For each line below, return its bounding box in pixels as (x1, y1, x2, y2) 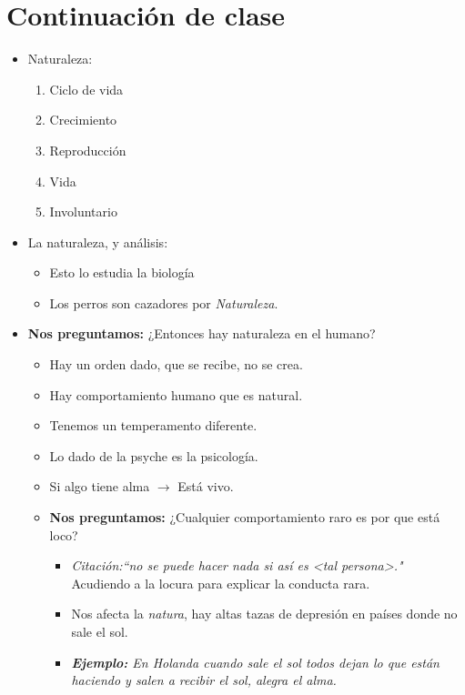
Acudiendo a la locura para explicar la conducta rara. (71, 573, 370, 592)
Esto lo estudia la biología (49, 263, 195, 282)
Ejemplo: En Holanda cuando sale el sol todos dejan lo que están (71, 652, 440, 671)
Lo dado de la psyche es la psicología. (49, 446, 258, 465)
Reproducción (49, 140, 126, 159)
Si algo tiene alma (49, 477, 150, 496)
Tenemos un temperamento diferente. (49, 416, 258, 435)
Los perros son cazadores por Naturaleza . (49, 293, 278, 312)
